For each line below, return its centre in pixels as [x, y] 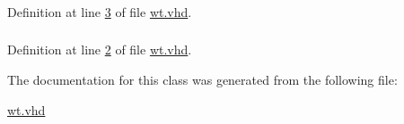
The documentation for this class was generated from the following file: [202, 80]
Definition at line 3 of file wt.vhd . [100, 11]
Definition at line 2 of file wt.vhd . [100, 50]
